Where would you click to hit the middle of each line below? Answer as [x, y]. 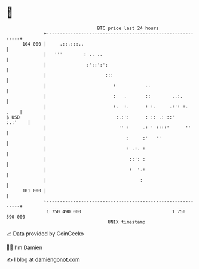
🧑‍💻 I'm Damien [25, 247]
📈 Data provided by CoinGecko [45, 234]
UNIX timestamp [127, 222]
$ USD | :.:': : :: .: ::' [91, 117]
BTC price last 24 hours [128, 28]
